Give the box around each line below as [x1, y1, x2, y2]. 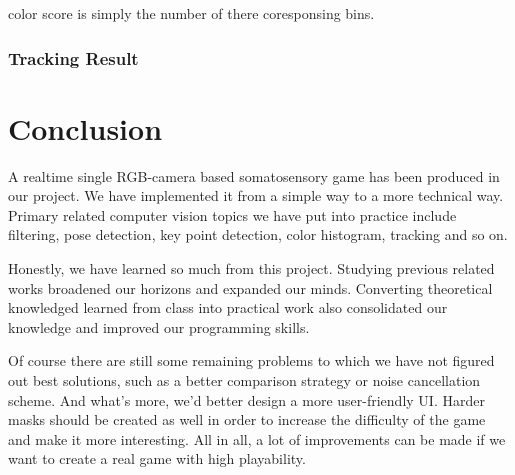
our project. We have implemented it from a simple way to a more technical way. [8, 185, 504, 206]
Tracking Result [8, 45, 139, 70]
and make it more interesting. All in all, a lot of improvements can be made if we [8, 428, 506, 449]
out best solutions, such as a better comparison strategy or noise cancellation [8, 369, 481, 390]
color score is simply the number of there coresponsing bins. [8, 3, 375, 23]
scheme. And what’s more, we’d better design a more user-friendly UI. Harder [8, 389, 485, 410]
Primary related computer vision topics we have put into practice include [8, 204, 457, 225]
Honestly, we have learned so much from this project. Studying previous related [8, 257, 495, 278]
